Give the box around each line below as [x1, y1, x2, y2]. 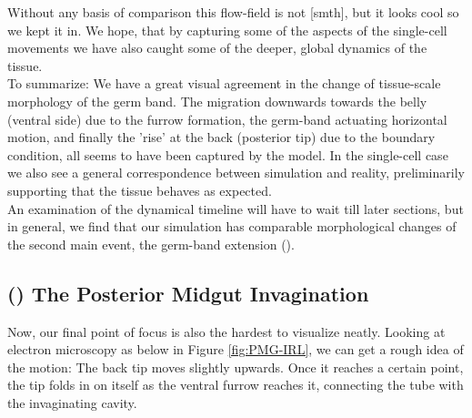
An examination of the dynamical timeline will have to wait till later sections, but [7, 199, 464, 218]
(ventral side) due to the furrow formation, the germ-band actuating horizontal [7, 109, 447, 128]
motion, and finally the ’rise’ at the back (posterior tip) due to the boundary [7, 127, 436, 147]
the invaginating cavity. [7, 393, 137, 412]
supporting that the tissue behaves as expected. [7, 180, 272, 199]
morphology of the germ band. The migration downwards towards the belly [7, 91, 427, 110]
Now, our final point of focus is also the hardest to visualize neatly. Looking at [7, 321, 446, 341]
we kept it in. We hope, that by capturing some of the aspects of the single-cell [7, 20, 447, 39]
